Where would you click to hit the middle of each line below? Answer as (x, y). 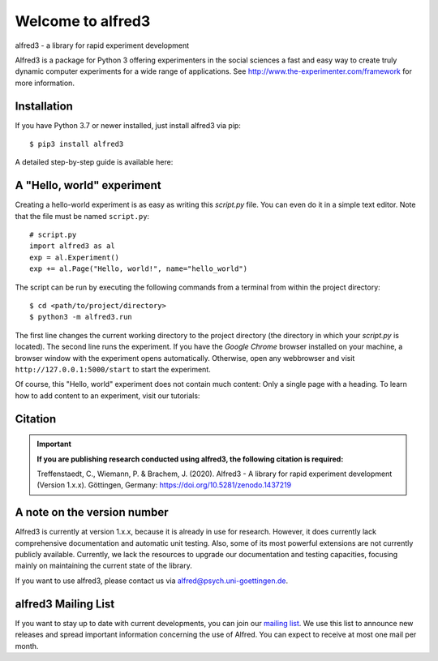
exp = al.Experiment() (75, 257)
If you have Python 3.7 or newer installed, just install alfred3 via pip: (128, 125)
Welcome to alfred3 (83, 21)
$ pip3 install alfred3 (77, 144)
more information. (45, 83)
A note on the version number (92, 512)
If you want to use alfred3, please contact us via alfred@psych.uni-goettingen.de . (151, 581)
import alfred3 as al (72, 246)
